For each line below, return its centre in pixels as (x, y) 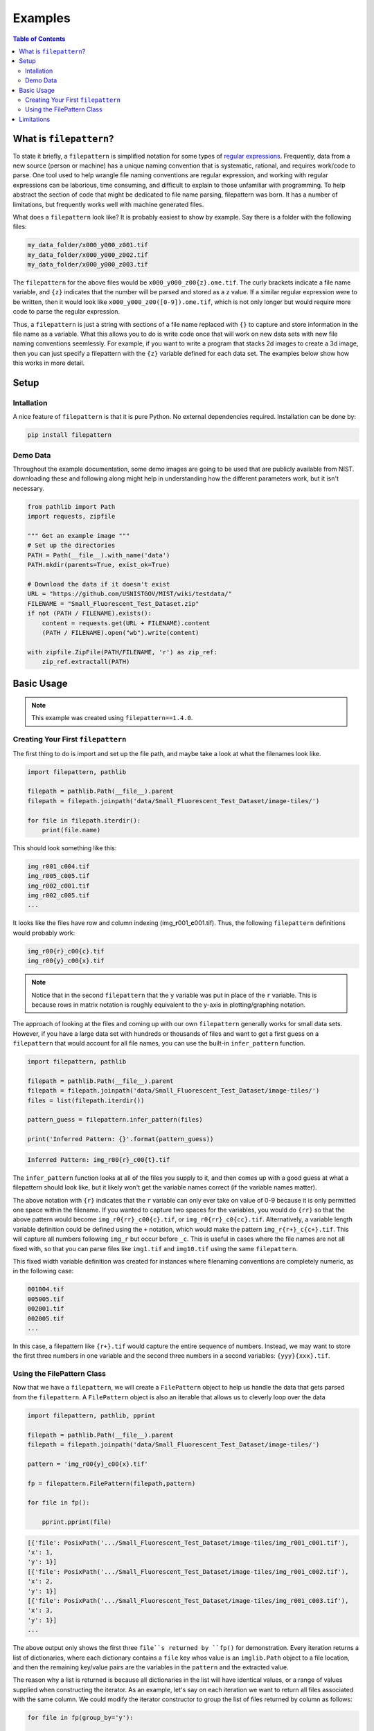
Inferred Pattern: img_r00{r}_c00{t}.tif (99, 1159)
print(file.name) (71, 830)
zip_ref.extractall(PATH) (86, 662)
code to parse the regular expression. (66, 312)
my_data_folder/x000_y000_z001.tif (88, 245)
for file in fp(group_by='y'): (81, 1718)
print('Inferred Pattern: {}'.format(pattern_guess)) (121, 1139)
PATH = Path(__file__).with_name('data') (99, 555)
